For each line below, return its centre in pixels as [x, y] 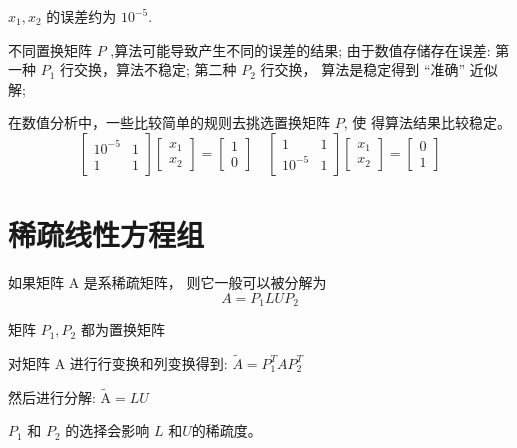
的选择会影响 [107, 430]
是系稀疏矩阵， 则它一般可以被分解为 [205, 282]
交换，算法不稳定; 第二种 [155, 69]
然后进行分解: [52, 396]
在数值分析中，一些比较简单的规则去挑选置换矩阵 [169, 122]
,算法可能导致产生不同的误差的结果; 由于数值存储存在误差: [300, 49]
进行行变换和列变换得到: [148, 362]
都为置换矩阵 [122, 329]
